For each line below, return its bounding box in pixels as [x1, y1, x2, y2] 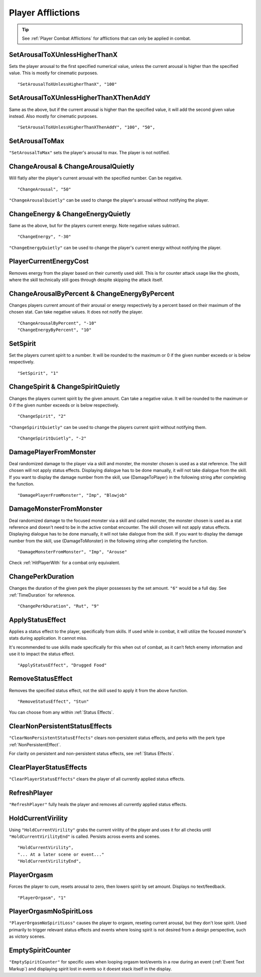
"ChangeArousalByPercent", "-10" [17, 320, 97, 326]
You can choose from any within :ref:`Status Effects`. [9, 709, 114, 715]
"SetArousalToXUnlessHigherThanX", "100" [17, 81, 117, 87]
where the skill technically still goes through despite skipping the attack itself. [9, 277, 163, 283]
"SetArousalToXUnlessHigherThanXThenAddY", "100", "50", [17, 125, 156, 130]
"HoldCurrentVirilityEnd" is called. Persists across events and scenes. [9, 834, 160, 839]
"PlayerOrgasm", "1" [17, 895, 66, 900]
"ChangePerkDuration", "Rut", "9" [17, 603, 99, 609]
